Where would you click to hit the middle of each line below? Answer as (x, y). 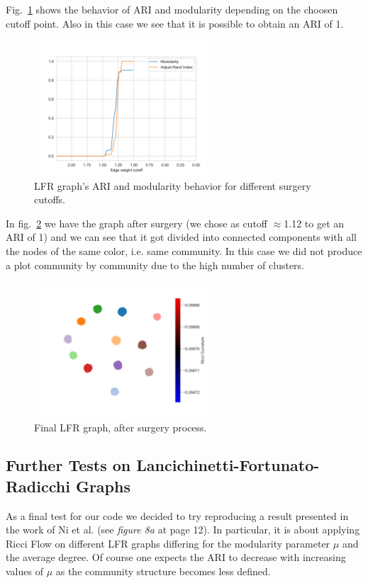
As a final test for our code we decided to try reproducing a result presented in (177, 515)
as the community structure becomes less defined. (163, 571)
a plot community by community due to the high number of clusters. (155, 265)
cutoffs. (50, 199)
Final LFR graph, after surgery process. (121, 427)
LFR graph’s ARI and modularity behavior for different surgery (173, 185)
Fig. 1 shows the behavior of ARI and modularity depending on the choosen (172, 9)
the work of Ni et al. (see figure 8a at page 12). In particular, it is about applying (183, 530)
